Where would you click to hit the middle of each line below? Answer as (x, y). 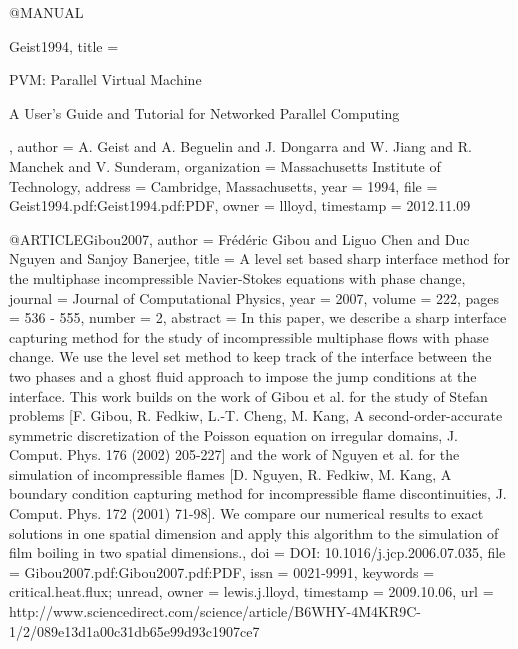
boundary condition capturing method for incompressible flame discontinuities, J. (258, 493)
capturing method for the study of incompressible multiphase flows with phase (249, 336)
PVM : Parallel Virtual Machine (105, 79)
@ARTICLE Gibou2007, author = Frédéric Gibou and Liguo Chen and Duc (239, 238)
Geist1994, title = (64, 45)
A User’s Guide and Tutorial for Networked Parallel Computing (204, 112)
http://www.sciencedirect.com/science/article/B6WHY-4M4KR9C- (215, 611)
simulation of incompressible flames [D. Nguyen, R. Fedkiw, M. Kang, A (230, 473)
